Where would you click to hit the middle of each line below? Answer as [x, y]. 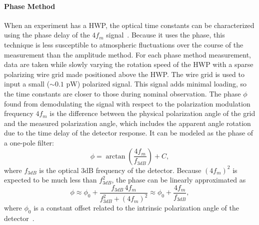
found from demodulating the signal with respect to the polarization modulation [127, 103]
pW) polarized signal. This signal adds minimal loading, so [156, 84]
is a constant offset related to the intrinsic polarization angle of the [136, 208]
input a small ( [27, 84]
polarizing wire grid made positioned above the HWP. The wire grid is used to [124, 74]
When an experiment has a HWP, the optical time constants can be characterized [129, 25]
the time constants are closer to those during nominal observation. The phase [122, 93]
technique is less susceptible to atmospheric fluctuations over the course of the [124, 44]
